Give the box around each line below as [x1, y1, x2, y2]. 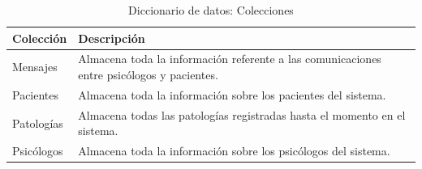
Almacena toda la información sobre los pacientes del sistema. [78, 86, 386, 103]
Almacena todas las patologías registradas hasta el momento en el [78, 106, 406, 123]
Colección [12, 29, 67, 46]
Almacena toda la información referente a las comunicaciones [78, 50, 381, 67]
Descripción [78, 29, 145, 46]
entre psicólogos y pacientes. [78, 66, 218, 83]
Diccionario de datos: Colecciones [128, 2, 294, 18]
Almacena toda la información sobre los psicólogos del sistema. [78, 142, 390, 159]
